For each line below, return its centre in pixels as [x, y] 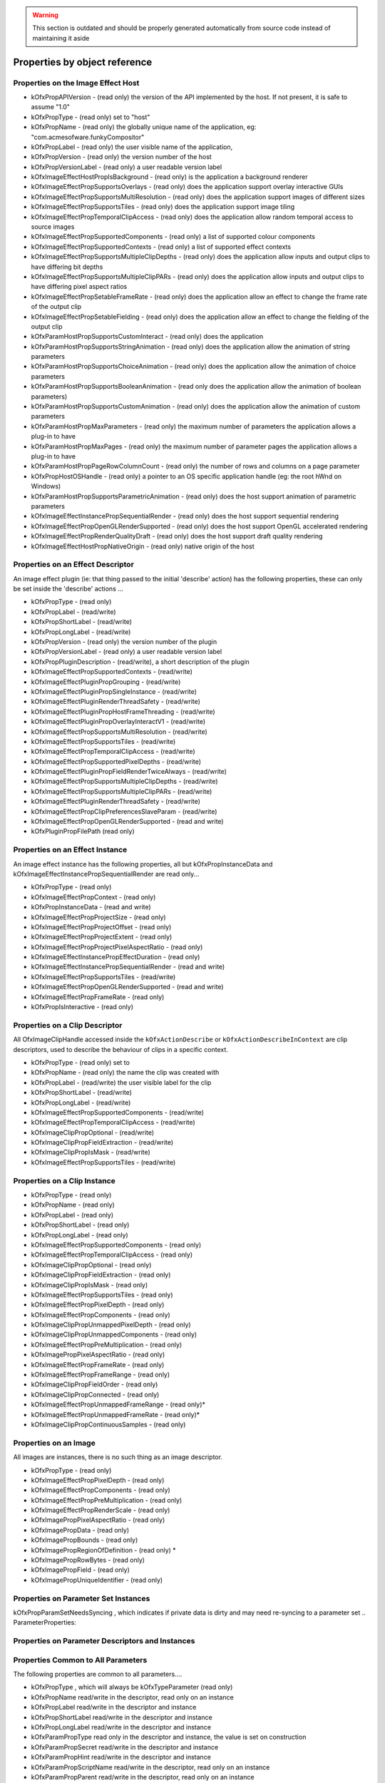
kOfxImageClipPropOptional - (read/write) [93, 1132]
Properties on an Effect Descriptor [74, 565]
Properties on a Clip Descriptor [68, 1025]
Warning [45, 15]
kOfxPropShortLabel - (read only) [80, 1225]
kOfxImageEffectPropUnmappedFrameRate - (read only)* [115, 1414]
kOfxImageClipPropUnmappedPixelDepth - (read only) [111, 1325]
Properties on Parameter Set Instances [82, 1598]
